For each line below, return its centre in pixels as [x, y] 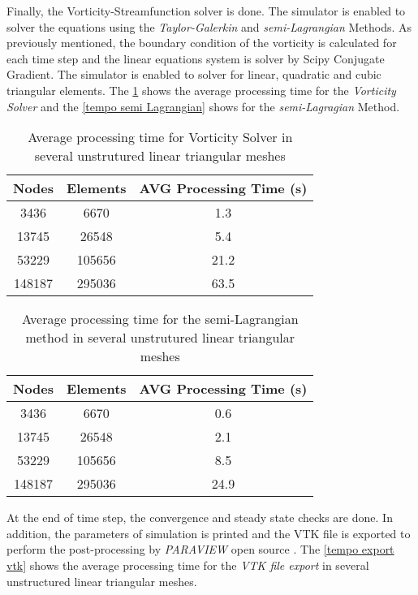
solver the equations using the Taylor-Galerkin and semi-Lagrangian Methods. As [209, 26]
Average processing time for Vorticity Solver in [160, 137]
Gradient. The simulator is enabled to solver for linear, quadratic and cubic [194, 74]
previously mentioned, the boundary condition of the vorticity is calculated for [202, 43]
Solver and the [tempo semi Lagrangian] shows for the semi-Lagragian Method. [203, 106]
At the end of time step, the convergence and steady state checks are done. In [200, 517]
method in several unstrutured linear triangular [160, 338]
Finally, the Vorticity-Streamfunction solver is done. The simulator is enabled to [206, 11]
